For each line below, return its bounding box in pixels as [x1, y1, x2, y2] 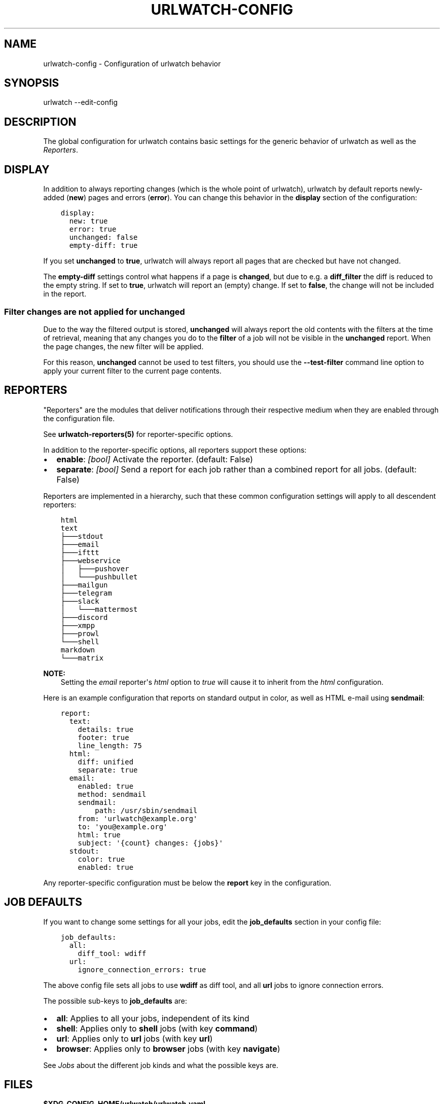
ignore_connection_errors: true [78, 965, 206, 974]
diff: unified [78, 757, 134, 766]
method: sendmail [78, 790, 146, 798]
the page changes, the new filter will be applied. [43, 342, 204, 351]
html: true [78, 830, 121, 839]
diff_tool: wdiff [78, 949, 146, 958]
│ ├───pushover [60, 564, 129, 573]
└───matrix [60, 653, 104, 662]
